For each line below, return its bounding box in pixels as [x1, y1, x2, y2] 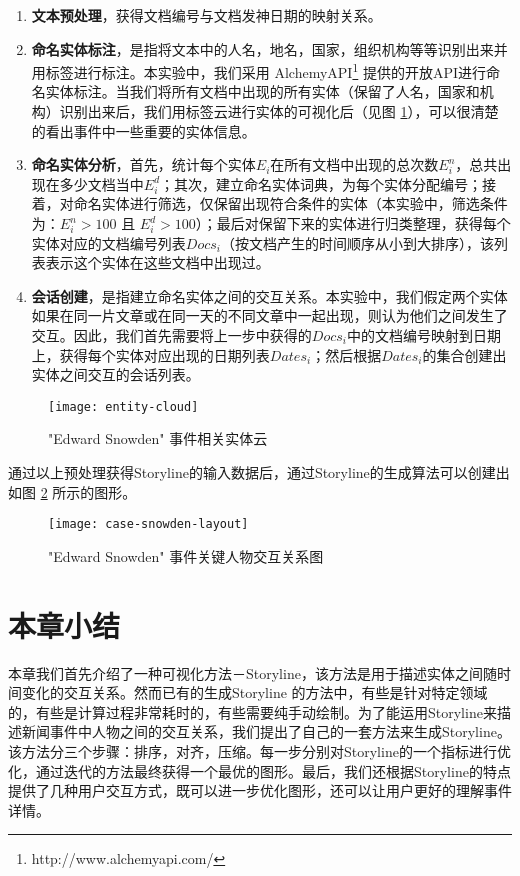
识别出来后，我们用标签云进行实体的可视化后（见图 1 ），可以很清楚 [59, 101, 499, 122]
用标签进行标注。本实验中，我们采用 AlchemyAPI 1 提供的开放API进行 [31, 59, 487, 82]
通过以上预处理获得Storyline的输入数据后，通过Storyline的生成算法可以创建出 [8, 462, 510, 482]
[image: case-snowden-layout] [48, 517, 249, 532]
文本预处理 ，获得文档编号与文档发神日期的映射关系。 [31, 5, 382, 25]
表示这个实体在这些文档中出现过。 [45, 252, 270, 273]
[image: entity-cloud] [48, 399, 199, 414]
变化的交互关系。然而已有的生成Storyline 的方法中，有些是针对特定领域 [21, 682, 488, 703]
